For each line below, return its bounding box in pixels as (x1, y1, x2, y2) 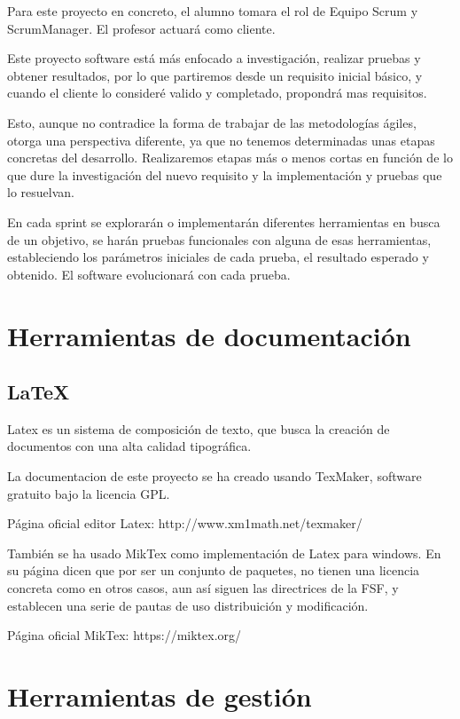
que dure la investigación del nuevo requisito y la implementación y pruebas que (7, 165, 442, 184)
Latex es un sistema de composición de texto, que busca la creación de (7, 419, 390, 438)
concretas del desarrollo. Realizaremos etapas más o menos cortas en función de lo (7, 148, 453, 167)
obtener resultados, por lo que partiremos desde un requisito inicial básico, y (7, 66, 423, 84)
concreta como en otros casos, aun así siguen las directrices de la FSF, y (7, 579, 399, 597)
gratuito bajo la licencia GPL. (7, 484, 170, 502)
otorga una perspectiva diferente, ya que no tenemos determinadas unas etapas (7, 130, 435, 149)
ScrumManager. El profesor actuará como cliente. (7, 19, 276, 37)
